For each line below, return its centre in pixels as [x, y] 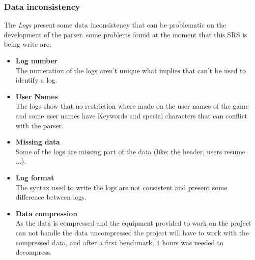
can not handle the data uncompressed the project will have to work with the [132, 232]
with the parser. [40, 125]
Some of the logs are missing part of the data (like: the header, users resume [130, 151]
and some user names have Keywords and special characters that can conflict [131, 115]
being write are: [28, 44]
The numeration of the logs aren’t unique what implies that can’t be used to [131, 70]
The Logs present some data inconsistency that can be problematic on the [115, 25]
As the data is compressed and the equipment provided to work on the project [133, 223]
